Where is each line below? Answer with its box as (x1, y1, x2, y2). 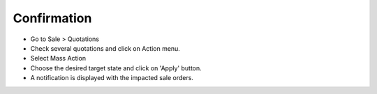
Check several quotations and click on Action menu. (30, 44, 181, 52)
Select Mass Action (30, 54, 87, 63)
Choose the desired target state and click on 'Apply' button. (30, 63, 202, 72)
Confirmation (13, 10, 92, 26)
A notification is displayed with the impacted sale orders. (30, 74, 193, 82)
